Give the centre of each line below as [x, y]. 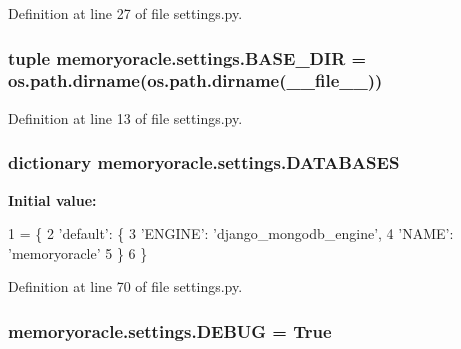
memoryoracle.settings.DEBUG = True [170, 330]
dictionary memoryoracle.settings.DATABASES [204, 162]
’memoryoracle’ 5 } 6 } [78, 252]
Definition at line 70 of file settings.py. [125, 286]
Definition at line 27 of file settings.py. [125, 13]
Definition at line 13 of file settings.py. [125, 117]
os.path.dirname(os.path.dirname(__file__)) [195, 80]
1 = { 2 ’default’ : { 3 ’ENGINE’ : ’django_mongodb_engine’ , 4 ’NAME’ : [231, 233]
